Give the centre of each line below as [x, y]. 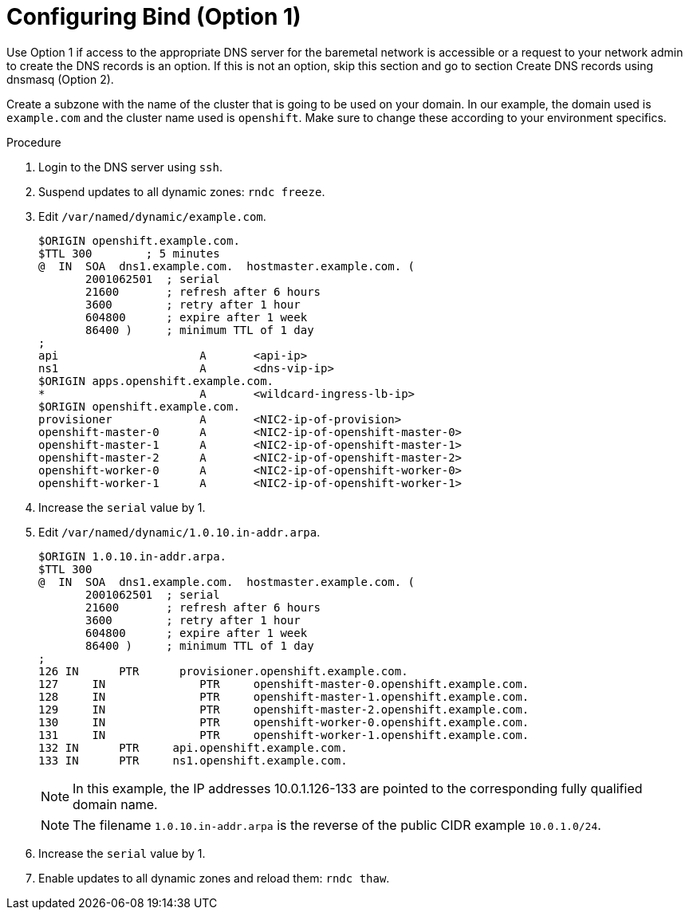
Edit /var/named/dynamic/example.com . [152, 216]
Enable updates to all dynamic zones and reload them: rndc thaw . [214, 878]
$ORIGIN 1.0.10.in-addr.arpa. [133, 556]
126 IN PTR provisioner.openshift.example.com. [223, 671]
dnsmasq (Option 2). [60, 79]
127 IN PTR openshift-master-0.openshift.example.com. [284, 684]
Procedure [34, 142]
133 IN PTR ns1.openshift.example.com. [193, 760]
